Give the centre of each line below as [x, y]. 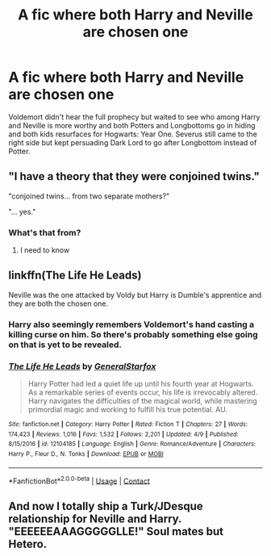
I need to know [45, 250]
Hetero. [28, 543]
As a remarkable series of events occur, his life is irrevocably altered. [143, 392]
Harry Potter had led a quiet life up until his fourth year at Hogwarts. [141, 384]
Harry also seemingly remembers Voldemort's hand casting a [131, 324]
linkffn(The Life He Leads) [75, 276]
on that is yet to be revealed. [65, 345]
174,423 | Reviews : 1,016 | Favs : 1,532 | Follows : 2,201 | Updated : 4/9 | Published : [124, 434]
